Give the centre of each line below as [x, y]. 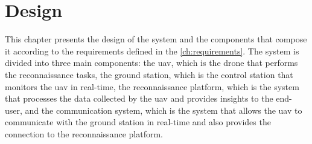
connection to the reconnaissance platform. [84, 133]
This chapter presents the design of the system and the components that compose [156, 39]
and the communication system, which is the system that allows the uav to [164, 110]
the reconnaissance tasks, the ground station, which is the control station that [149, 74]
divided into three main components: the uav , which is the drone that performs [151, 63]
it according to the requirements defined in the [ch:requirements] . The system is [152, 51]
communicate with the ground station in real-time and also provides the [138, 122]
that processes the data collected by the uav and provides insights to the [139, 98]
